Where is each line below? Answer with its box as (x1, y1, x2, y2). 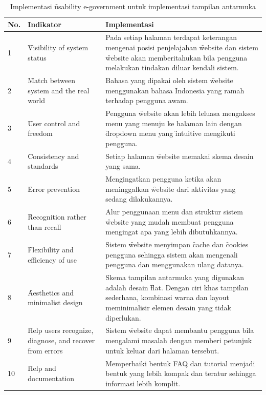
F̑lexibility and (28, 244, 74, 255)
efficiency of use (28, 254, 77, 265)
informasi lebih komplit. (105, 378, 181, 388)
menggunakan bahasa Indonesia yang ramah (105, 85, 245, 95)
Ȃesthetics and (28, 287, 74, 298)
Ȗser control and (28, 117, 80, 128)
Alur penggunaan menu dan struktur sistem (105, 206, 243, 217)
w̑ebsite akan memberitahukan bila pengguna (105, 52, 248, 63)
